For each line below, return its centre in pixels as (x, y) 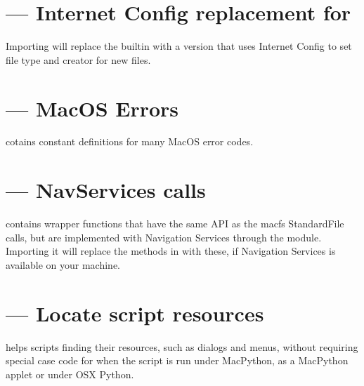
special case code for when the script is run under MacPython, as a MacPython (177, 360)
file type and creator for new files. (78, 59)
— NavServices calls (106, 190)
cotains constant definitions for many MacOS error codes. (130, 141)
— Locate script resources (135, 313)
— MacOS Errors (92, 108)
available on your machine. (63, 264)
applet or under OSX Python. (70, 374)
